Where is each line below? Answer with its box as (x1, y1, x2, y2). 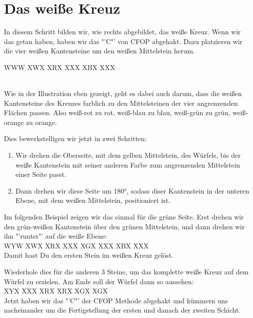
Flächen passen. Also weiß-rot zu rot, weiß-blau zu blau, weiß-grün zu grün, (4, 107, 230, 118)
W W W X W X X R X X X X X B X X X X (4, 62, 115, 72)
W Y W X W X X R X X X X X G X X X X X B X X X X (4, 240, 149, 250)
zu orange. (26, 117, 57, 127)
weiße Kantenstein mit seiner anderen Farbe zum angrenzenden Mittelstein (15, 159, 240, 170)
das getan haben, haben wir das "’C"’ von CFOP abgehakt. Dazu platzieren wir (4, 36, 243, 46)
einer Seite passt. (15, 169, 67, 179)
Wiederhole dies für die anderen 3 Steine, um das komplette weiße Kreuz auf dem (4, 267, 249, 276)
